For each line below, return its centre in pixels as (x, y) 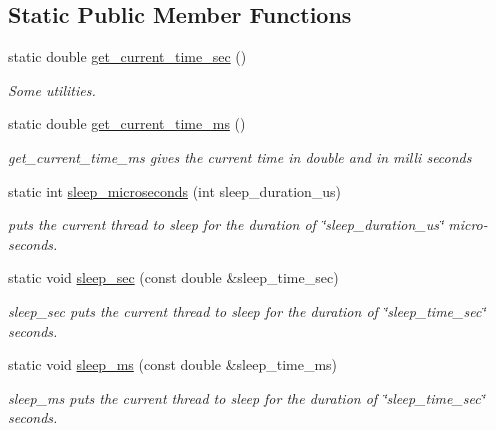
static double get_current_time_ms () (127, 123)
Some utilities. (52, 89)
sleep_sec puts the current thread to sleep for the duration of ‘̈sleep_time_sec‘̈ (247, 310)
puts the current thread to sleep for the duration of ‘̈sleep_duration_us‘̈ (226, 224)
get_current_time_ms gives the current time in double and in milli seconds (240, 156)
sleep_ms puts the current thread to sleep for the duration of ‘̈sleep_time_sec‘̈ (246, 397)
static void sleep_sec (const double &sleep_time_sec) (173, 277)
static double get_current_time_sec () (127, 56)
